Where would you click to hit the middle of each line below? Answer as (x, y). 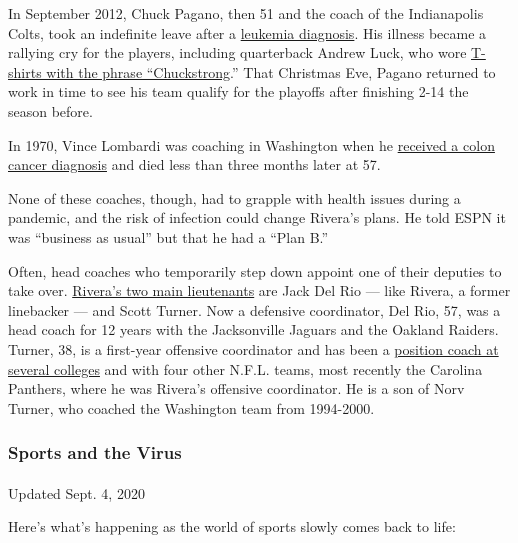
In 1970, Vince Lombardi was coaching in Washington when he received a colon (251, 144)
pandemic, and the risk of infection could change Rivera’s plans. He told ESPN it (257, 217)
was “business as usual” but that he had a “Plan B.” (168, 236)
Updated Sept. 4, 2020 (76, 492)
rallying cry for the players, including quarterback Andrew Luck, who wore (237, 52)
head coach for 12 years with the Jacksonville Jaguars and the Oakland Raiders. (253, 329)
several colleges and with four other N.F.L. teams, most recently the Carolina (245, 368)
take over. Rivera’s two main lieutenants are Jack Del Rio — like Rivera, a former (259, 290)
